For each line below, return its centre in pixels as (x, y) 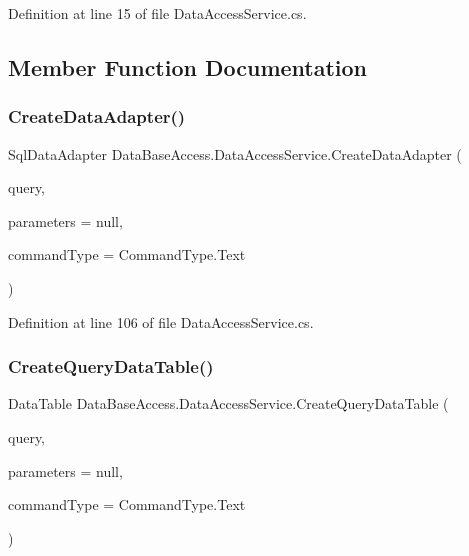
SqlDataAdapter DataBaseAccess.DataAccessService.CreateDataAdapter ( (235, 153)
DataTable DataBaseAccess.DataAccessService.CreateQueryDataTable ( (228, 403)
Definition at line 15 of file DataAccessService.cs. (157, 13)
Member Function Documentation (188, 66)
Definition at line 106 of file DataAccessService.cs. (161, 321)
